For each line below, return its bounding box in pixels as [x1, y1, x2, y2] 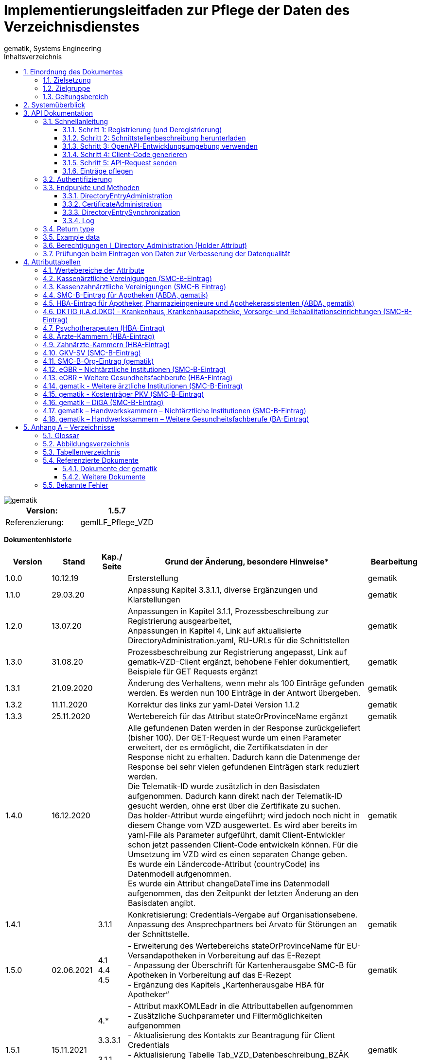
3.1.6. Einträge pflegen [62, 166, 133, 175]
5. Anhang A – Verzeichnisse [23, 423, 115, 431]
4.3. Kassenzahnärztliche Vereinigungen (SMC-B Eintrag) [43, 282, 227, 291]
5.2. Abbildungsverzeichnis [43, 439, 130, 448]
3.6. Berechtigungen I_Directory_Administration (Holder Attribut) [43, 241, 247, 249]
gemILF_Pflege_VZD [80, 517, 154, 527]
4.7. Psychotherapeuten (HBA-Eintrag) [43, 323, 165, 332]
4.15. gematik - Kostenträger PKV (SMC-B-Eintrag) [43, 389, 204, 398]
